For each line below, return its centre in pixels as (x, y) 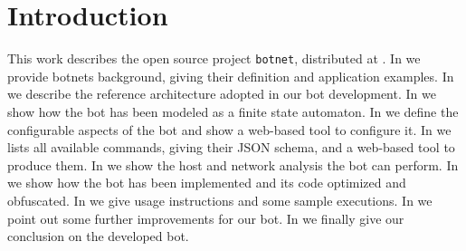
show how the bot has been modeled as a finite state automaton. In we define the (233, 111)
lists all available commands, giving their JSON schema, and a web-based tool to (231, 147)
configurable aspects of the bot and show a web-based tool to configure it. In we (229, 129)
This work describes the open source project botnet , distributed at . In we (214, 58)
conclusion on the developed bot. (98, 236)
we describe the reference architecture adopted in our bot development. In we (222, 94)
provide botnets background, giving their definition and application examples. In (231, 76)
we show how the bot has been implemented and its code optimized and (207, 183)
